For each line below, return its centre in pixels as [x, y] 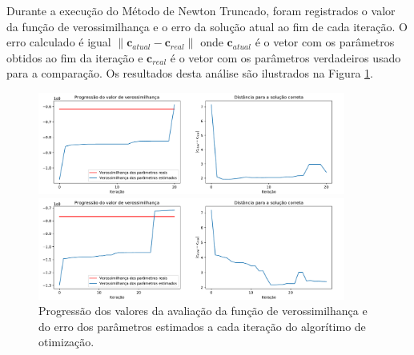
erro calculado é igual [59, 42]
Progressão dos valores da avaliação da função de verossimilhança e [203, 311]
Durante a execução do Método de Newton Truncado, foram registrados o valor [201, 10]
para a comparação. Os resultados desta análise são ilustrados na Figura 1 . [190, 73]
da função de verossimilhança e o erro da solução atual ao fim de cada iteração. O [207, 26]
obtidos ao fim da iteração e [75, 57]
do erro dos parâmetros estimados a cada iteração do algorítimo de [202, 326]
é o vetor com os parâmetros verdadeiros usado [285, 57]
